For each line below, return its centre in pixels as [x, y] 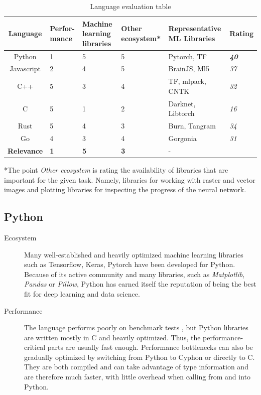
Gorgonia [182, 138]
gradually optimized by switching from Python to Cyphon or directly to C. [140, 357]
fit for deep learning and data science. [82, 293]
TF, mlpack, [187, 81]
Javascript [25, 69]
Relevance [25, 150]
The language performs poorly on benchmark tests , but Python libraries [136, 327]
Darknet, [182, 103]
